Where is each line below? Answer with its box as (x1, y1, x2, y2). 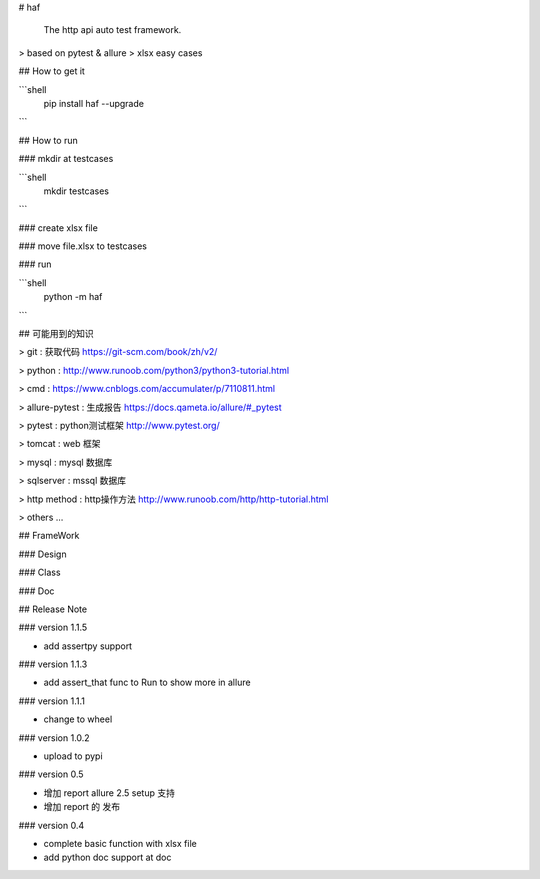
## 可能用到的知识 (18, 328, 94, 340)
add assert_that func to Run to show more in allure (43, 676, 251, 689)
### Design (18, 548, 67, 560)
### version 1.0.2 (18, 731, 90, 744)
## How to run (18, 134, 79, 146)
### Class (18, 566, 61, 579)
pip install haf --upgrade (43, 97, 145, 109)
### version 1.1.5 (18, 621, 88, 634)
